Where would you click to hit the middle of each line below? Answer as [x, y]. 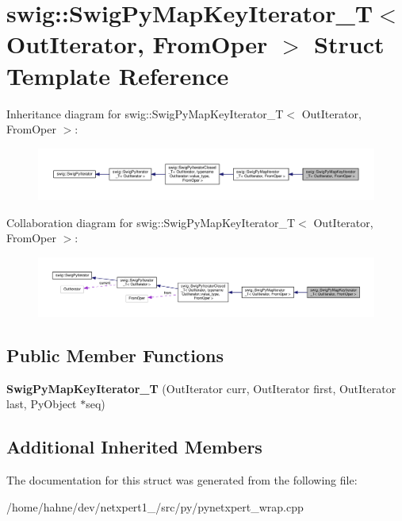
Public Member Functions [115, 355]
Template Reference [118, 75]
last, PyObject [42, 404]
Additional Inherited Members [134, 447]
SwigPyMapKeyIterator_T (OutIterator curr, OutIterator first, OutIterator [201, 388]
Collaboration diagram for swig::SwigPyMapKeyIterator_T [151, 222]
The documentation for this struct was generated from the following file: [182, 480]
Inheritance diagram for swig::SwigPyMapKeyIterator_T [145, 113]
